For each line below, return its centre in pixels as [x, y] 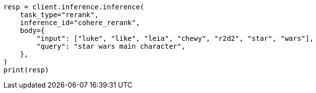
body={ [32, 31]
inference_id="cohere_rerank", [80, 23]
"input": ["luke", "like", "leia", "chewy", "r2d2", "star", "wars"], [175, 38]
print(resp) [26, 70]
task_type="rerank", [59, 15]
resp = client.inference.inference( [74, 7]
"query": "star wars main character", [111, 46]
